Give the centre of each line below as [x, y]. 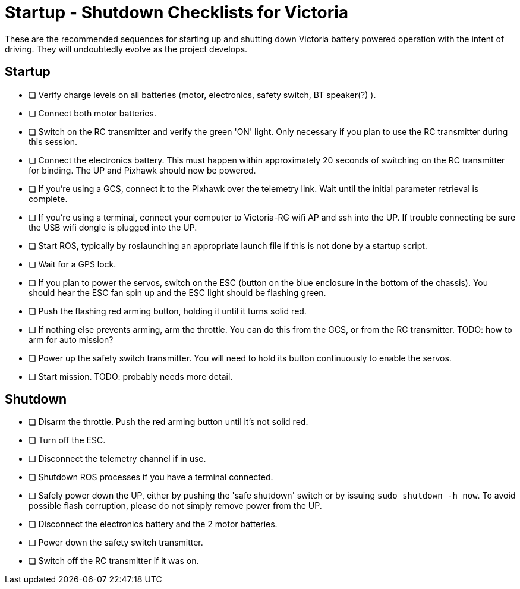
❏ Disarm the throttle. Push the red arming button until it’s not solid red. [168, 422]
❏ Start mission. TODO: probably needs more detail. [131, 376]
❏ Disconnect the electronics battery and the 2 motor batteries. [153, 524]
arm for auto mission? [71, 339]
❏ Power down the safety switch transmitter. [116, 543]
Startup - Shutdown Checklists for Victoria [177, 12]
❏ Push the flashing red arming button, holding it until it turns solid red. [168, 311]
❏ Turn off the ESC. [67, 440]
